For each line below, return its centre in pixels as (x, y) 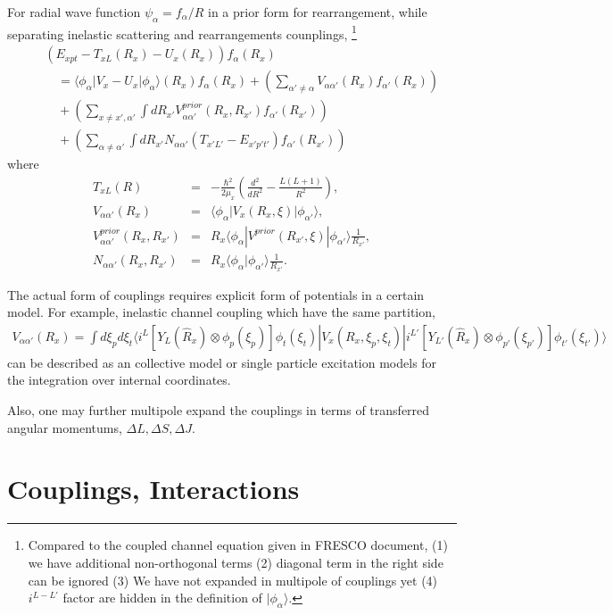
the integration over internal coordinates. (119, 380)
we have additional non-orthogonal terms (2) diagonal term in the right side (236, 562)
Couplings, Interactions (153, 489)
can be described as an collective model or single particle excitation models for (222, 362)
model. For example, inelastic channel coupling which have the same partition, (221, 312)
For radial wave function (74, 12)
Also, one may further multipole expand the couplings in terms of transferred (219, 410)
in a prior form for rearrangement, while (317, 12)
